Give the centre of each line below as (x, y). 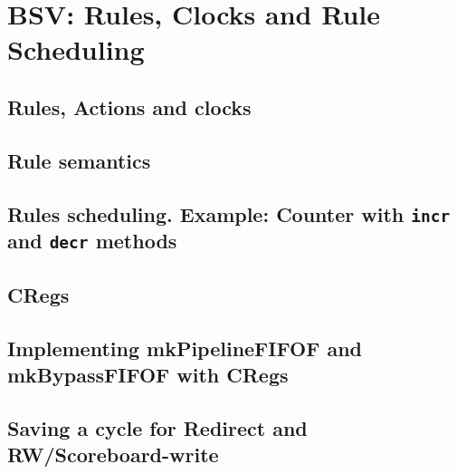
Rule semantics (79, 160)
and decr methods (92, 241)
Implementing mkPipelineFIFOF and (185, 348)
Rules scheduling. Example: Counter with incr (229, 213)
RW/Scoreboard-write (113, 455)
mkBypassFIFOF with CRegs (148, 375)
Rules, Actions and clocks (129, 106)
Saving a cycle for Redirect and (157, 427)
